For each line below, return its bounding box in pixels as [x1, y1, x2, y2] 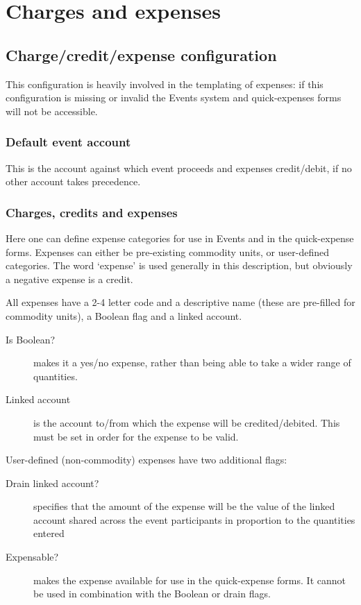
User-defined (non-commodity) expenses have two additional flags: [6, 452, 287, 467]
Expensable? [6, 549, 59, 564]
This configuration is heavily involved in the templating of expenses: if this [6, 76, 324, 91]
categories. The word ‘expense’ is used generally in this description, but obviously [6, 258, 353, 273]
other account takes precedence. [6, 174, 141, 189]
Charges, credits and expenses [6, 203, 178, 221]
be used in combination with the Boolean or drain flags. [33, 586, 271, 601]
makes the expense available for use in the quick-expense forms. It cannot [33, 572, 346, 587]
